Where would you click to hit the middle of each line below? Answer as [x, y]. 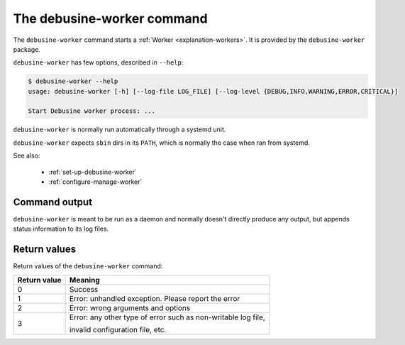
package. [27, 49]
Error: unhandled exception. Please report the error [155, 298]
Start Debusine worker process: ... [92, 111]
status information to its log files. [61, 229]
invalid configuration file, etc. [118, 329]
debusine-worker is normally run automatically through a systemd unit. [120, 130]
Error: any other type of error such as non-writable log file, [167, 317]
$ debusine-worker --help [73, 81]
